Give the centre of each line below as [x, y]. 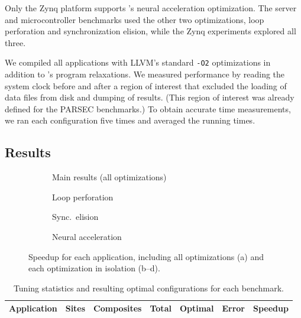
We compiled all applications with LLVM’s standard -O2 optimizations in [138, 62]
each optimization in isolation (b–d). [94, 268]
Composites [118, 308]
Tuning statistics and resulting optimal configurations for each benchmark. [149, 288]
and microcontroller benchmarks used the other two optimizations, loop [135, 19]
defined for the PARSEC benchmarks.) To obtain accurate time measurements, [148, 108]
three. [15, 42]
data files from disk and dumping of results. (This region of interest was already [150, 97]
